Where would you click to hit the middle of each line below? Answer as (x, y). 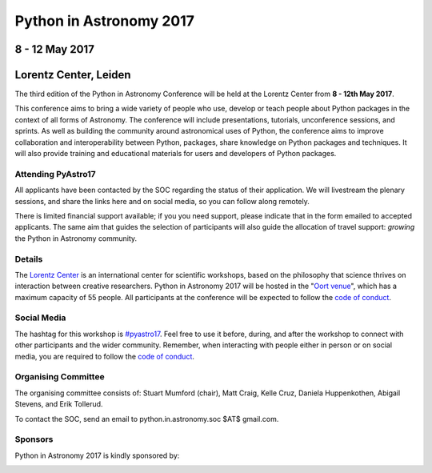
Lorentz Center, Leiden (73, 75)
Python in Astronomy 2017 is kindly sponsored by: (97, 455)
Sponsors (34, 439)
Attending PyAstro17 (55, 174)
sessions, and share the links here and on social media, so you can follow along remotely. (162, 201)
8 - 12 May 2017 (55, 49)
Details (29, 259)
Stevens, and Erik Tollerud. (59, 404)
